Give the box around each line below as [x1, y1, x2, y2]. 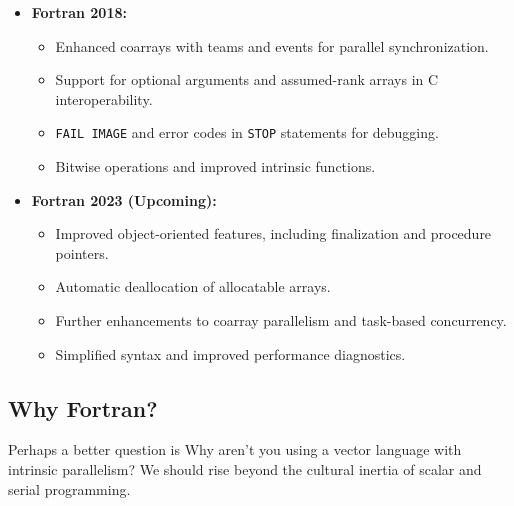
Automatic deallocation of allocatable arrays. [55, 276, 331, 297]
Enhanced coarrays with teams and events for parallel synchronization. [55, 35, 489, 56]
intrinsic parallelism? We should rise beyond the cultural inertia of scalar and [8, 458, 482, 479]
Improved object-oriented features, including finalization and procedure [55, 223, 492, 244]
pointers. [55, 242, 109, 263]
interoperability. [55, 88, 153, 109]
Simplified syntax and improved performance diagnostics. [55, 343, 406, 364]
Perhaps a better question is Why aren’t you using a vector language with [8, 439, 462, 460]
